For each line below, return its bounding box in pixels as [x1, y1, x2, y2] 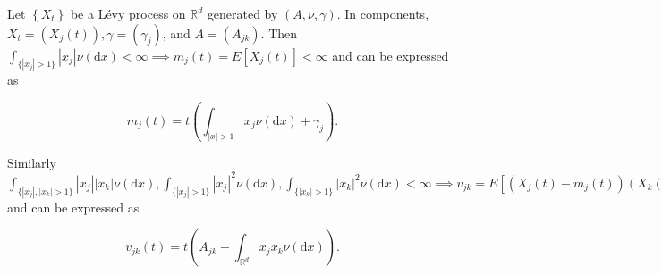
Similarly [7, 153, 56, 171]
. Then [260, 23, 298, 42]
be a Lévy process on [70, 4, 186, 22]
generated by [207, 4, 278, 22]
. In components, [336, 4, 429, 22]
